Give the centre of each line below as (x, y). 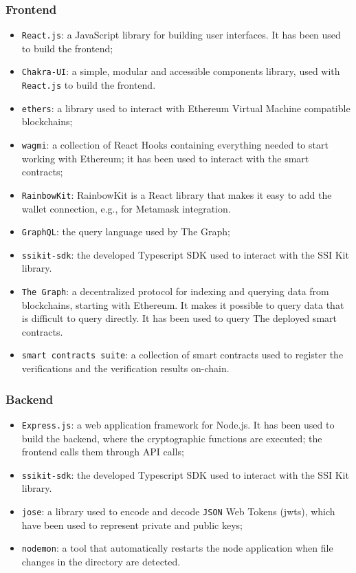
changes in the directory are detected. (101, 561)
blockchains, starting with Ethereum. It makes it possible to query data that (183, 304)
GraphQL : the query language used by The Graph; (126, 231)
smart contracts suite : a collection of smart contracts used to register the (182, 355)
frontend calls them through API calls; (103, 452)
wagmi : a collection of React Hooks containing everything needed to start (175, 145)
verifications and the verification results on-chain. (125, 368)
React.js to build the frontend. (89, 85)
